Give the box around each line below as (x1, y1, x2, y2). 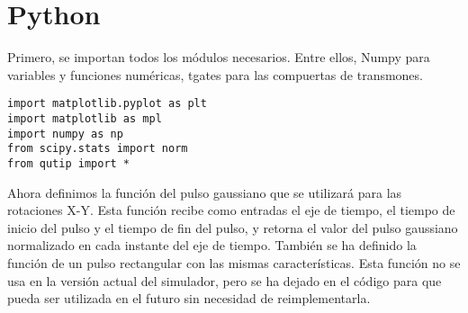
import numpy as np (7, 127, 123, 140)
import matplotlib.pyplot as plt (7, 97, 207, 111)
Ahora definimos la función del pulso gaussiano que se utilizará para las (7, 183, 402, 201)
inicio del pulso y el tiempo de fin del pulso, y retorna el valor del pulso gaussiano (7, 218, 458, 237)
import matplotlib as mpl (7, 112, 162, 125)
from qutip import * (7, 156, 130, 170)
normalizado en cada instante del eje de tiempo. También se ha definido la (7, 236, 417, 255)
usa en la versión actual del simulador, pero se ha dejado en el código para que (7, 271, 442, 290)
